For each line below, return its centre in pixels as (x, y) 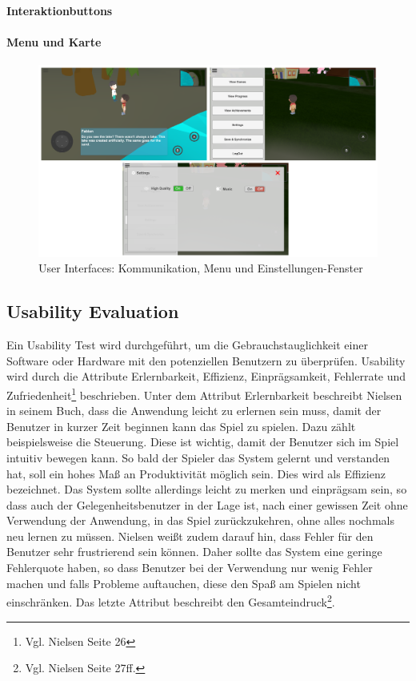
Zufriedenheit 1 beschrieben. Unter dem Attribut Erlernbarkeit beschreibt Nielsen (204, 393)
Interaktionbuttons (60, 10)
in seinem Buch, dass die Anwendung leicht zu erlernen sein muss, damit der (194, 411)
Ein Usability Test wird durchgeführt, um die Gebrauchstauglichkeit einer (187, 345)
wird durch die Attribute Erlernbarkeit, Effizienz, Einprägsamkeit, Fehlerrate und (206, 376)
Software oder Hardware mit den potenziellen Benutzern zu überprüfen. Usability (206, 360)
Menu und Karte (54, 41)
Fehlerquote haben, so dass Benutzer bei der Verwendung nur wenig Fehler (190, 568)
